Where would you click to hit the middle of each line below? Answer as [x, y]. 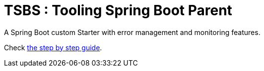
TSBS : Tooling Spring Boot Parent [118, 10]
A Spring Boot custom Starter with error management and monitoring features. [132, 32]
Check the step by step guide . [53, 47]
